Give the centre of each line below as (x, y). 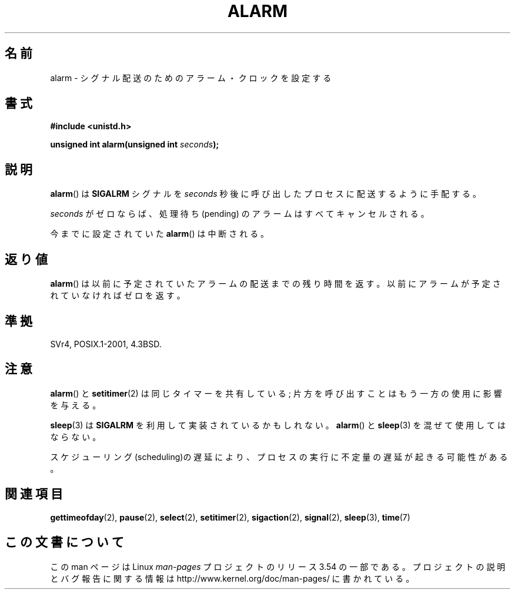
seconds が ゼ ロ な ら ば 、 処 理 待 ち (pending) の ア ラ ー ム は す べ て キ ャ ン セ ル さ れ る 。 (240, 214)
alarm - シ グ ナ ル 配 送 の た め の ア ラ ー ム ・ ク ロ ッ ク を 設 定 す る (191, 78)
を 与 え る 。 (76, 405)
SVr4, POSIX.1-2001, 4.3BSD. (106, 344)
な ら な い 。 (76, 437)
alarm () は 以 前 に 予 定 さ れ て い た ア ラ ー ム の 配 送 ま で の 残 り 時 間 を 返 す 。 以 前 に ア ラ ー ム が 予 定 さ (275, 284)
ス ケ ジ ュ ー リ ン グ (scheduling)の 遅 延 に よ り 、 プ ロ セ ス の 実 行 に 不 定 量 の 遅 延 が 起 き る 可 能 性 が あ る (279, 457)
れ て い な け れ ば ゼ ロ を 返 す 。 (118, 296)
